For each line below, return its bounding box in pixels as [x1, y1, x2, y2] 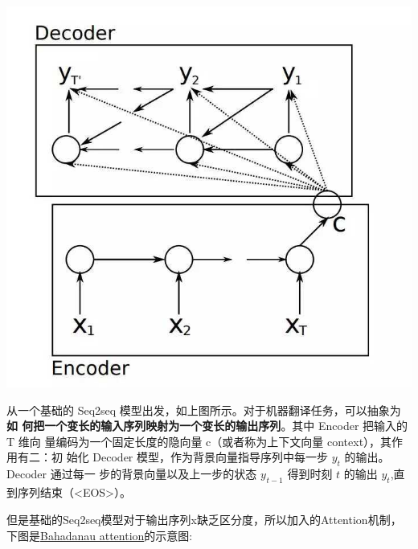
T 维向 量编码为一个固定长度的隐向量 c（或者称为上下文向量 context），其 [6, 432, 392, 449]
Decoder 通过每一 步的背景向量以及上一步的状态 [6, 465, 257, 482]
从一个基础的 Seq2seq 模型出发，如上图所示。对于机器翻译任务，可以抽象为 [6, 401, 401, 418]
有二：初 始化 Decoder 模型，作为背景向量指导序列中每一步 [17, 449, 328, 465]
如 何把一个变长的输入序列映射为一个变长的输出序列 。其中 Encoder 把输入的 [6, 417, 408, 434]
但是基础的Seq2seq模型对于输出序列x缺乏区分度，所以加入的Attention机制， [6, 510, 402, 527]
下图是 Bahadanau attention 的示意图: [6, 526, 193, 543]
